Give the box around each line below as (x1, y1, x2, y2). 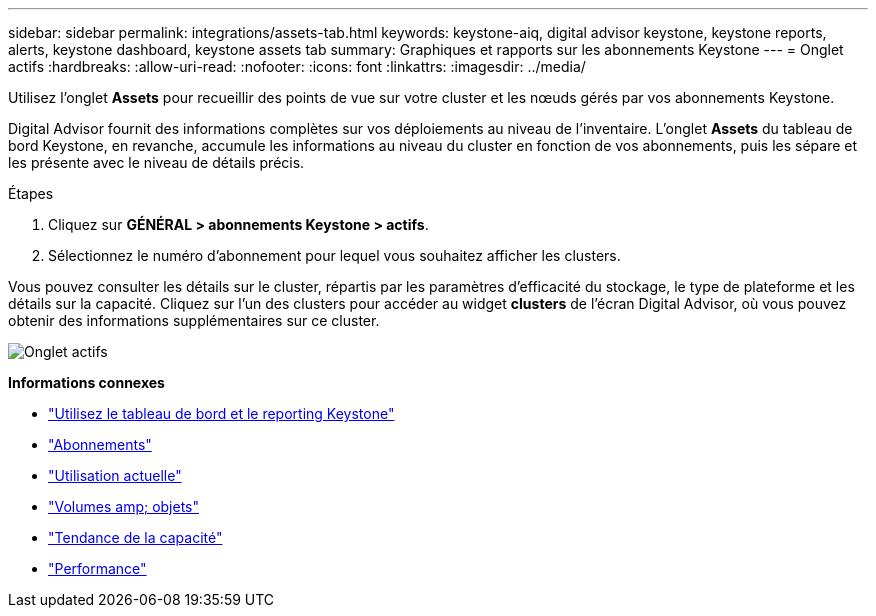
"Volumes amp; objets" (48, 498, 200, 515)
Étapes (8, 185, 54, 202)
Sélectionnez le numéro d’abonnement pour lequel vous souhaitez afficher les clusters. (48, 247, 621, 264)
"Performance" (48, 560, 147, 577)
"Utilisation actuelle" (48, 467, 182, 484)
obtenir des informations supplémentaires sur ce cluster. (8, 312, 380, 329)
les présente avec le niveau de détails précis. (8, 154, 305, 171)
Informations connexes (8, 374, 165, 391)
